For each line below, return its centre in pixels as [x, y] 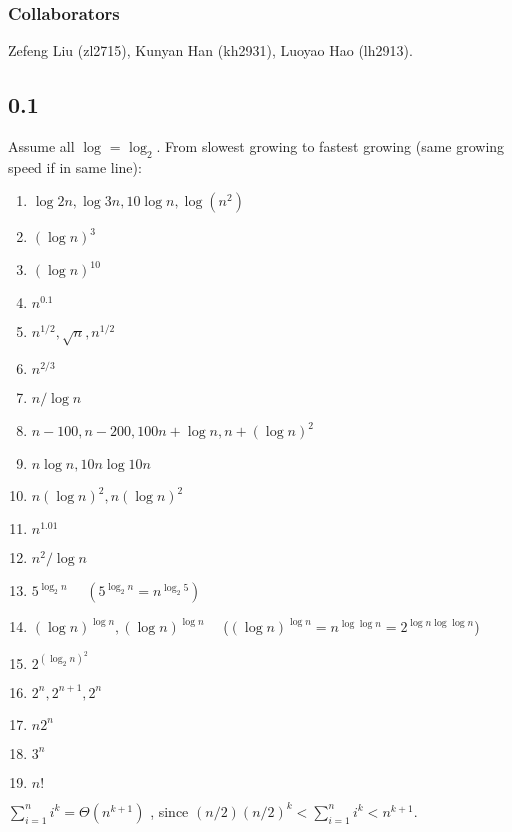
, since [169, 810]
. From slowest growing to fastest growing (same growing [330, 146]
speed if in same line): [75, 166]
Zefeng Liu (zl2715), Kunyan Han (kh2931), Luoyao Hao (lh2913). [210, 50]
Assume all [41, 146]
